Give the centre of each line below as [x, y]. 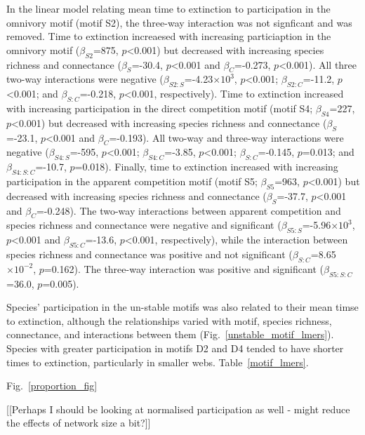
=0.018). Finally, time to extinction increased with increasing [206, 167]
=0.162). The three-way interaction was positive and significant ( [184, 268]
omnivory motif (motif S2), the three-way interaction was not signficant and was [179, 22]
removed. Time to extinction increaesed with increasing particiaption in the [169, 36]
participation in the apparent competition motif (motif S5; [132, 181]
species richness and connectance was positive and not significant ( [150, 254]
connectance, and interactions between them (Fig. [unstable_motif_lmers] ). [170, 334]
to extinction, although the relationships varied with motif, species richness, [169, 320]
